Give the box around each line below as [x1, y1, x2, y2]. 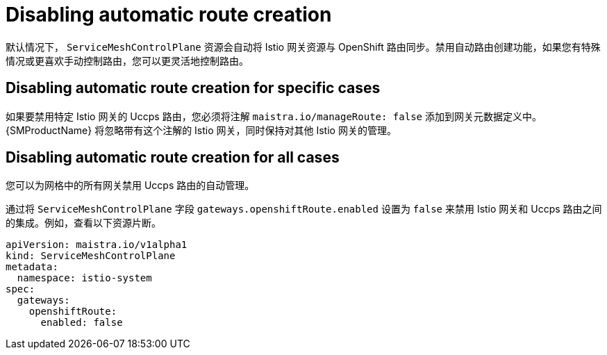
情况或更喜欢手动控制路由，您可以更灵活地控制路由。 [6, 54, 249, 67]
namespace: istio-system [17, 272, 152, 284]
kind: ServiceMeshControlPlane [6, 250, 176, 262]
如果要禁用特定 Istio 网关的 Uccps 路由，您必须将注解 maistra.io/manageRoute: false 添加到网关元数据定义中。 [6, 110, 542, 122]
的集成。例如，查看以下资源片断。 [6, 217, 161, 229]
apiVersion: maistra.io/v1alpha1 [6, 239, 188, 251]
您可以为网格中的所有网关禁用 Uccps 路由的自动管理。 [6, 179, 255, 192]
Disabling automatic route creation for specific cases [6, 79, 381, 97]
